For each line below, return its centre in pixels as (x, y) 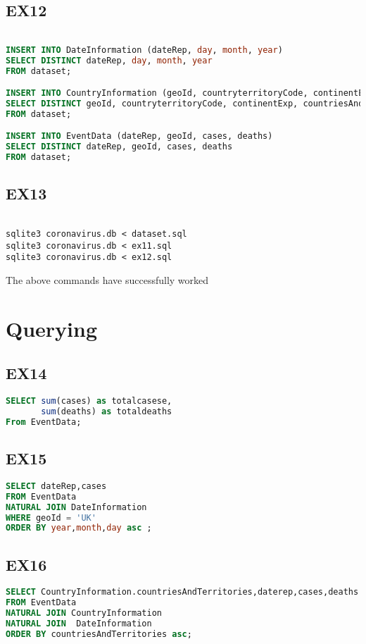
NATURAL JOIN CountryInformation (84, 613)
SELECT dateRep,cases (56, 486)
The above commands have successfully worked (107, 279)
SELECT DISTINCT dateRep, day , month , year (109, 60)
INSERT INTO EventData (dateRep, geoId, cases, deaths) (139, 136)
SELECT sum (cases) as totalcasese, (89, 401)
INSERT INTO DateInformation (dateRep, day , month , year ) (144, 50)
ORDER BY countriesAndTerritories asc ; (99, 634)
